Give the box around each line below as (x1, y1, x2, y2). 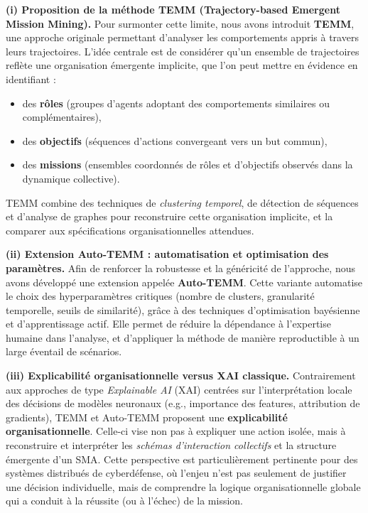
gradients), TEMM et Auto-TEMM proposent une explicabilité (6, 409, 288, 424)
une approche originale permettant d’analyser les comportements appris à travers (6, 30, 359, 45)
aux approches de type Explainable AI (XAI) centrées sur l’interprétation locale (6, 382, 352, 396)
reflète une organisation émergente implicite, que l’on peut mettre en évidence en (6, 58, 358, 72)
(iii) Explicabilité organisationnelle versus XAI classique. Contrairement (6, 368, 356, 383)
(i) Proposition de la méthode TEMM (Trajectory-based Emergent (6, 2, 340, 16)
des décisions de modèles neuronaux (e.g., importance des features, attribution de (6, 396, 360, 411)
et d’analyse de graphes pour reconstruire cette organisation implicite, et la (6, 209, 333, 224)
